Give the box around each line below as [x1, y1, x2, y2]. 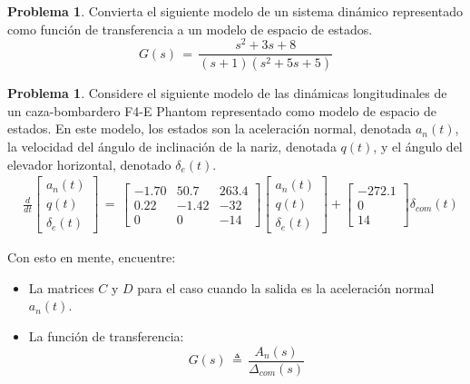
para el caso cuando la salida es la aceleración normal [137, 278, 435, 297]
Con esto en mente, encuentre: [7, 248, 176, 267]
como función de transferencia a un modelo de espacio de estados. [7, 19, 373, 38]
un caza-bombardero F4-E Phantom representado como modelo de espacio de [7, 101, 436, 120]
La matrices [28, 278, 94, 297]
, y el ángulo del [373, 136, 463, 155]
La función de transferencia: [28, 327, 184, 346]
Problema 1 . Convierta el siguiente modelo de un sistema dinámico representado [7, 2, 463, 20]
